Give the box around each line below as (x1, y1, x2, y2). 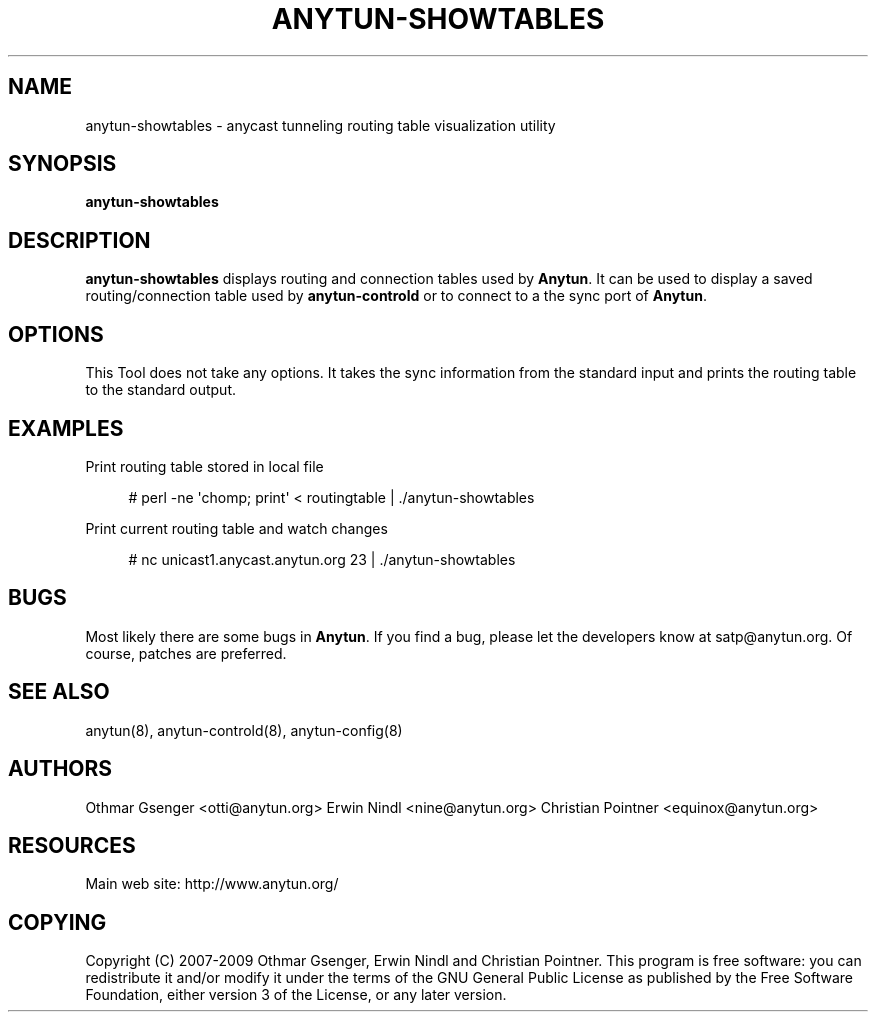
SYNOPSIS (8, 151, 117, 177)
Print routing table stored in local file (85, 457, 324, 475)
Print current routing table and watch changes (85, 519, 388, 537)
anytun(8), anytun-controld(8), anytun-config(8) (85, 721, 403, 739)
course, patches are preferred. (85, 644, 287, 662)
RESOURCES (8, 832, 136, 858)
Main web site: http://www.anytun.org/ (85, 875, 339, 893)
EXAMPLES (8, 415, 124, 441)
